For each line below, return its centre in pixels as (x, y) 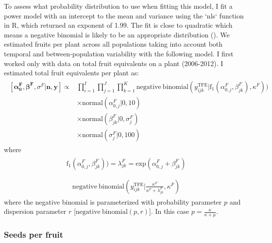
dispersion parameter (35, 211)
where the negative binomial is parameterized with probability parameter (113, 201)
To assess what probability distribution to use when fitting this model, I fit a (118, 6)
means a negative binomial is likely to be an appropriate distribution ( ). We (117, 34)
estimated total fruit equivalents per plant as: (71, 73)
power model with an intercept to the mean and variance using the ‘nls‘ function (124, 15)
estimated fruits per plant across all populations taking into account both (113, 44)
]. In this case (169, 211)
